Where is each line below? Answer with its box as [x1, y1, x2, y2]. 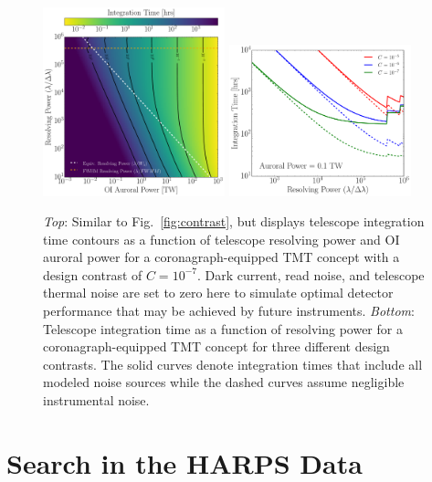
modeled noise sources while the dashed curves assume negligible [43, 372, 405, 392]
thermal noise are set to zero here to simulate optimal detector [43, 283, 394, 302]
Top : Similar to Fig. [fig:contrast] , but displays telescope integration [43, 212, 425, 231]
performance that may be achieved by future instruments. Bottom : [43, 301, 415, 320]
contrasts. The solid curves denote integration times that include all [43, 354, 423, 373]
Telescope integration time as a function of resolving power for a [43, 319, 403, 338]
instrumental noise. [43, 391, 150, 410]
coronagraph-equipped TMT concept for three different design [43, 337, 390, 356]
